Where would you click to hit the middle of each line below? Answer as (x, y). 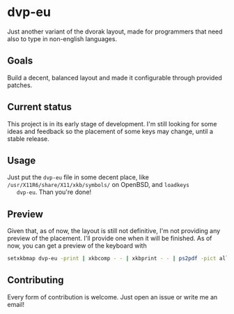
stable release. (29, 139)
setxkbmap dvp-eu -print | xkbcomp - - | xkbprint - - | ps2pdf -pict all (118, 259)
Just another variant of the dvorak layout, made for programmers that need (115, 31)
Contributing (36, 280)
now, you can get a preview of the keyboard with (77, 246)
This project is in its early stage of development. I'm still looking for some (112, 124)
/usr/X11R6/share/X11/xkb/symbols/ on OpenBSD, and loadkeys (99, 185)
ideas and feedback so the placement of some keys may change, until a (110, 131)
